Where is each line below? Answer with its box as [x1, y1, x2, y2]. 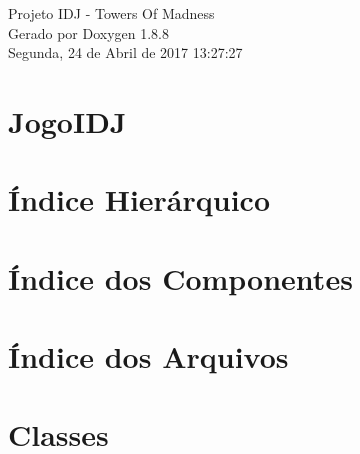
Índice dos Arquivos [8, 336, 289, 377]
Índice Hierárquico [8, 179, 271, 220]
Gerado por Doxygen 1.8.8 [8, 22, 169, 43]
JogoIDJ [8, 100, 127, 141]
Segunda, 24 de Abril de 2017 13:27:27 [8, 42, 243, 63]
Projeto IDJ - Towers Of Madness [8, 3, 215, 23]
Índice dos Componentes [8, 257, 353, 298]
